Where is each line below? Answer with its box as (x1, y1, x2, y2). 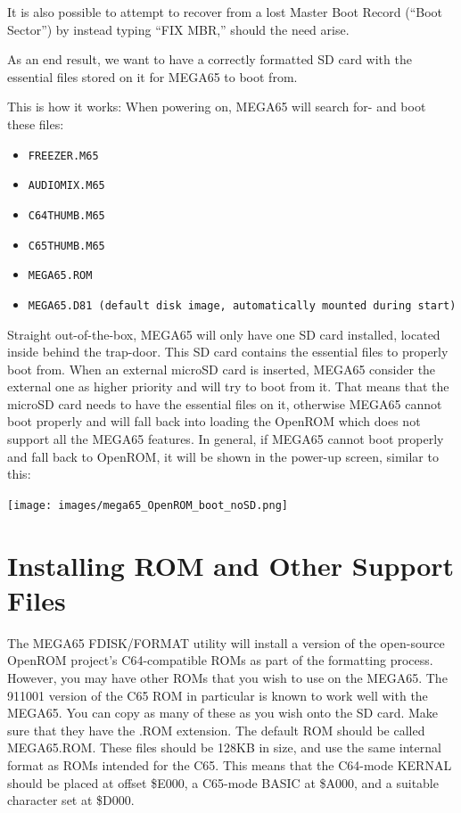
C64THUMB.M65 (28, 209, 105, 222)
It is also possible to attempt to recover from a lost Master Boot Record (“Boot (7, 3, 443, 21)
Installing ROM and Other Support (7, 546, 455, 583)
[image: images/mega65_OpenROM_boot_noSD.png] (7, 498, 288, 512)
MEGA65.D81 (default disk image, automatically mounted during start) (28, 299, 457, 312)
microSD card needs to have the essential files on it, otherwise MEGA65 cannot (7, 394, 442, 413)
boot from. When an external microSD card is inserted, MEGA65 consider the (7, 359, 436, 378)
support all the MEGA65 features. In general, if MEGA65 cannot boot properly (7, 430, 444, 448)
